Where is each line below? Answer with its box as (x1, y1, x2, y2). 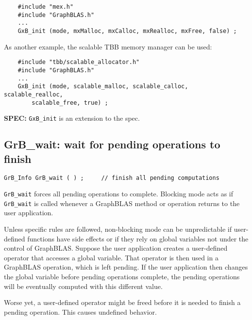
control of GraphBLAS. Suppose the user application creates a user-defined (4, 243, 228, 253)
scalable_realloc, (4, 91, 63, 98)
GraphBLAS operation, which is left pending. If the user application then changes (4, 262, 248, 272)
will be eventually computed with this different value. (4, 281, 163, 291)
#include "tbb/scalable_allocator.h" (17, 59, 140, 66)
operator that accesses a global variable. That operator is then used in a (4, 252, 218, 262)
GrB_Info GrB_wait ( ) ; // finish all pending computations (4, 175, 219, 182)
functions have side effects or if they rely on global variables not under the (27, 233, 249, 243)
